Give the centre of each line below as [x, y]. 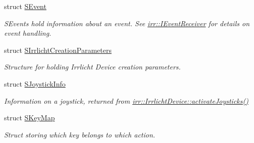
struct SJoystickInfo [35, 83]
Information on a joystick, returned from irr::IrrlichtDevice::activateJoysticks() [126, 100]
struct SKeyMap [30, 118]
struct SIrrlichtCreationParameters [58, 50]
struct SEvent [25, 6]
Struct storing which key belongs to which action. [80, 134]
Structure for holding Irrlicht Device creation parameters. [92, 67]
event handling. [28, 33]
